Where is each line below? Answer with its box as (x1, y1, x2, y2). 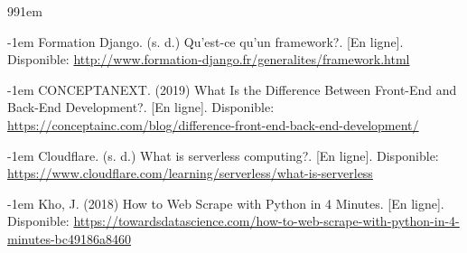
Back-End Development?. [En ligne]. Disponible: (7, 98, 275, 117)
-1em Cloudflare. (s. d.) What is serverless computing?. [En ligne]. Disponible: (7, 145, 439, 164)
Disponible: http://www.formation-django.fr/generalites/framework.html (7, 50, 410, 69)
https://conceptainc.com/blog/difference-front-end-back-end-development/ (7, 115, 419, 134)
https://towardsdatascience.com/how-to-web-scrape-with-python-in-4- (73, 211, 460, 230)
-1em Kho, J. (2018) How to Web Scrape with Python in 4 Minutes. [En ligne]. (7, 193, 444, 212)
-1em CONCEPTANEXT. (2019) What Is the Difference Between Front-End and (7, 80, 457, 98)
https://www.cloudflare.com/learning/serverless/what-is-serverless (7, 164, 373, 183)
